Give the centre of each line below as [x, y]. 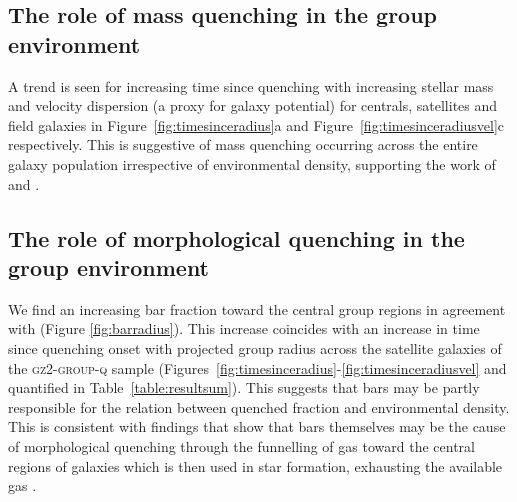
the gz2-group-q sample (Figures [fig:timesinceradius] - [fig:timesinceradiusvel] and [257, 367]
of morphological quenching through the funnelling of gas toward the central [241, 445]
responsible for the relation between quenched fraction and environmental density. [259, 406]
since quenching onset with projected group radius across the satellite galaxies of [255, 347]
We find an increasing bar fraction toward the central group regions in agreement [257, 308]
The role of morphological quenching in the [236, 237]
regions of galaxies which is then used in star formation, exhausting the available [255, 465]
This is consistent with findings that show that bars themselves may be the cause [257, 426]
